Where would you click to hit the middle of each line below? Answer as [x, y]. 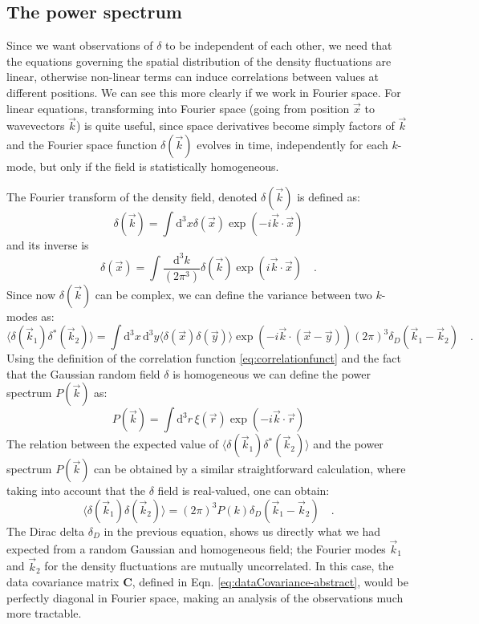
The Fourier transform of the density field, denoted [132, 196]
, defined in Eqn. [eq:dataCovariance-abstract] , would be [270, 582]
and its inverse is [48, 244]
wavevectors [36, 126]
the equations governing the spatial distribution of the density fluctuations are [199, 61]
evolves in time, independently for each [292, 144]
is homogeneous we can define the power [272, 373]
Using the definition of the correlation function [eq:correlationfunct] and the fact [204, 358]
